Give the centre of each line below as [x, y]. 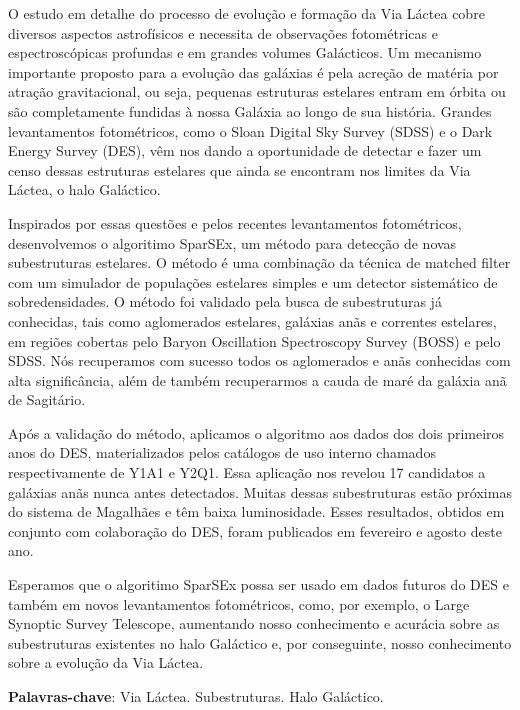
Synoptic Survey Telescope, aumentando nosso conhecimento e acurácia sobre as [254, 623]
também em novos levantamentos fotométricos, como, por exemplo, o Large [239, 603]
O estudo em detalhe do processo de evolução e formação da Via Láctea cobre [246, 13]
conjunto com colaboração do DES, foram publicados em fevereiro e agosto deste [255, 530]
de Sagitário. [47, 399]
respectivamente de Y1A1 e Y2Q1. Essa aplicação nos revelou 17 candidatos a [247, 472]
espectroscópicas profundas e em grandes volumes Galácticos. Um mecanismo [245, 52]
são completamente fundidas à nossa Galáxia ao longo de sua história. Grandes [250, 110]
